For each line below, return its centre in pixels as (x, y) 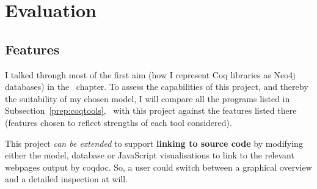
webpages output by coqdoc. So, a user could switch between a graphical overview (158, 167)
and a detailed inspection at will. (67, 179)
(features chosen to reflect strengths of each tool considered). (118, 122)
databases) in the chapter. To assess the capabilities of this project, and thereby (157, 87)
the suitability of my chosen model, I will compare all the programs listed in (148, 98)
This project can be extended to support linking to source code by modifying (154, 143)
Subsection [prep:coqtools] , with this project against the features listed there (151, 110)
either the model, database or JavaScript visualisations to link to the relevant (150, 155)
